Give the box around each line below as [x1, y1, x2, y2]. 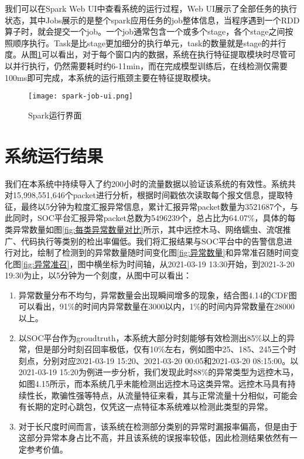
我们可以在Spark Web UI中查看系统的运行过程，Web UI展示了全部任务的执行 [5, 2, 297, 14]
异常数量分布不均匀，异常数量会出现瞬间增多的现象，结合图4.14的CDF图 [18, 288, 297, 301]
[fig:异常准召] [21, 257, 70, 270]
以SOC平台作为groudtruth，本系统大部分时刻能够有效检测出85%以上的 [18, 331, 287, 344]
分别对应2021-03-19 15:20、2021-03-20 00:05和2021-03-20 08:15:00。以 [43, 354, 299, 366]
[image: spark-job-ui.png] [28, 92, 133, 101]
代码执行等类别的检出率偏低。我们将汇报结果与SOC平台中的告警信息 [21, 234, 284, 247]
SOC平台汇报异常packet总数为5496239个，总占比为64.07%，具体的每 [37, 212, 296, 224]
